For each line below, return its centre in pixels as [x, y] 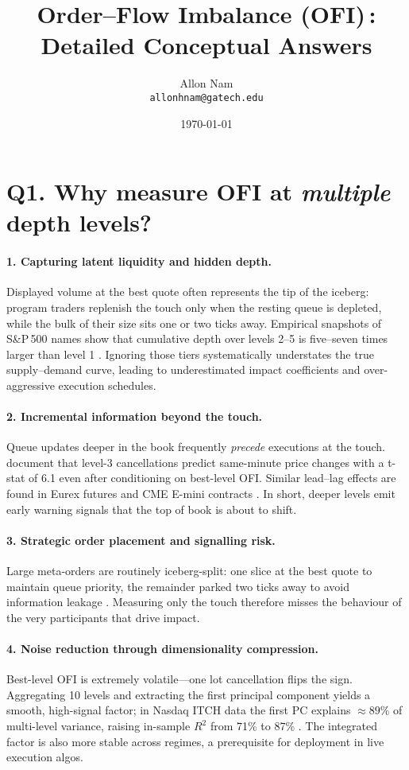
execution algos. [45, 757]
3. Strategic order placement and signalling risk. [141, 540]
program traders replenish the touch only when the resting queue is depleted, [194, 307]
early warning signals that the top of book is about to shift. [152, 509]
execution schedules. [107, 385]
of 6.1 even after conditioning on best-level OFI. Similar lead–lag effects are [212, 478]
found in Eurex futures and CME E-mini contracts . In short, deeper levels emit [201, 494]
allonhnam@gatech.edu [206, 97]
